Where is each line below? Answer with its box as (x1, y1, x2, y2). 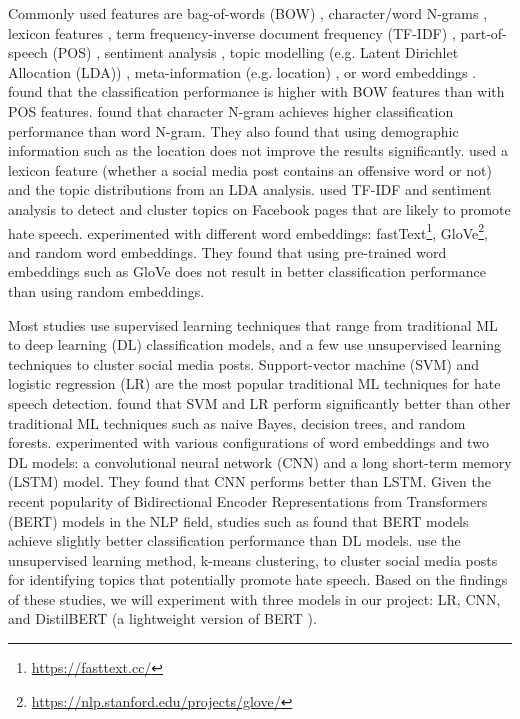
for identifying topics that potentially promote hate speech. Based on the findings (8, 569, 508, 590)
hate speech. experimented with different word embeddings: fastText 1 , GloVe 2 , (8, 219, 488, 243)
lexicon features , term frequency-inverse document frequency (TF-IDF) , (8, 22, 456, 43)
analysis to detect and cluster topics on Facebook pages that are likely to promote (8, 198, 511, 219)
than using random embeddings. (8, 280, 205, 301)
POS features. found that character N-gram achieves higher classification (8, 100, 454, 121)
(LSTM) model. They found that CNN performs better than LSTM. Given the (8, 471, 491, 492)
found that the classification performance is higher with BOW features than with (8, 81, 505, 102)
